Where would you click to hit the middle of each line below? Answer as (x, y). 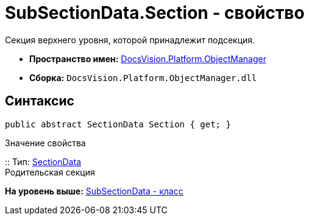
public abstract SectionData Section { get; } (118, 124)
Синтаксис (40, 101)
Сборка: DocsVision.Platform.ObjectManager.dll (143, 77)
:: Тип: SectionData (43, 161)
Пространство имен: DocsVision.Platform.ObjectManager (148, 59)
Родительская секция (50, 172)
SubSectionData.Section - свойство (155, 13)
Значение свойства (45, 143)
